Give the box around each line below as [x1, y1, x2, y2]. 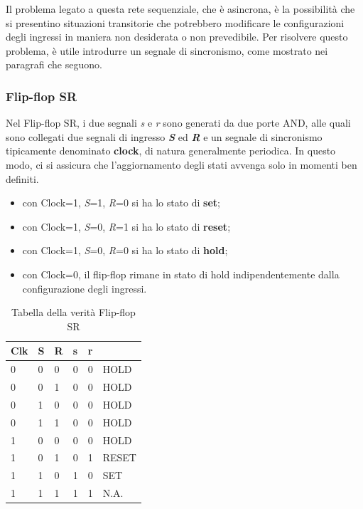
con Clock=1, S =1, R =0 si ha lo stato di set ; [22, 195, 221, 210]
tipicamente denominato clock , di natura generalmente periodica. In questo [6, 143, 336, 158]
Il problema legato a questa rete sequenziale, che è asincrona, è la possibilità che [6, 1, 355, 16]
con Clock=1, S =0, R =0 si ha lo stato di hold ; [22, 243, 228, 258]
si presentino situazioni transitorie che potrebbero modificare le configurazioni [6, 15, 345, 30]
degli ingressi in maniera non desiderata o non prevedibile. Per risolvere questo [6, 29, 348, 44]
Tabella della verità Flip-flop [11, 305, 136, 320]
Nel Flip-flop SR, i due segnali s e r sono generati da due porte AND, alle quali [6, 115, 351, 130]
